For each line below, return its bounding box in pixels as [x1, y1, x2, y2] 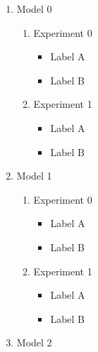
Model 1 [16, 168, 52, 183]
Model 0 [16, 1, 52, 16]
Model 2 [16, 335, 52, 350]
